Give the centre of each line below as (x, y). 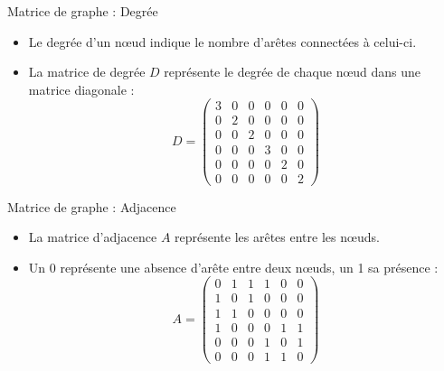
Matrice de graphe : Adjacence (92, 206)
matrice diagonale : (81, 89)
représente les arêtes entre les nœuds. (277, 237)
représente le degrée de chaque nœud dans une (293, 72)
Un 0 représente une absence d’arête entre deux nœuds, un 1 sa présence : (233, 267)
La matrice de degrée (87, 72)
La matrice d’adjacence (93, 237)
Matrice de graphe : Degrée (83, 11)
